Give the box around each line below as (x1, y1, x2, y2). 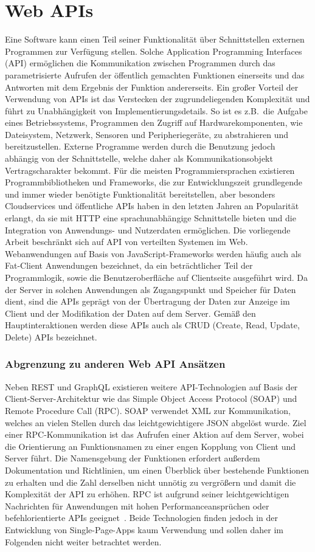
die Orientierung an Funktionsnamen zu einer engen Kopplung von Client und (5, 440, 296, 452)
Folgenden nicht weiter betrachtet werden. (5, 535, 162, 548)
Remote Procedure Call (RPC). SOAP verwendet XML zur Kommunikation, (5, 404, 291, 416)
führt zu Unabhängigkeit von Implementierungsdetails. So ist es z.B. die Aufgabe (5, 104, 308, 117)
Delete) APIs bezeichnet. (5, 330, 97, 343)
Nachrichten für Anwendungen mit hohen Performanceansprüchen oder (5, 499, 269, 512)
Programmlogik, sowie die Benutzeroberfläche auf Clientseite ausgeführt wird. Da (5, 271, 308, 283)
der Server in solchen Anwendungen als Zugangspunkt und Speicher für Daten (5, 283, 296, 295)
